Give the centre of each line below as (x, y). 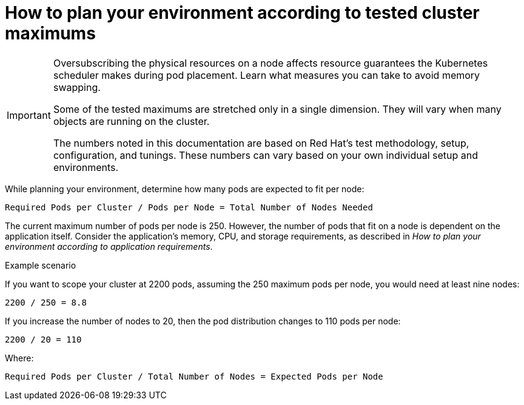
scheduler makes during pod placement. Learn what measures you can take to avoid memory (267, 75)
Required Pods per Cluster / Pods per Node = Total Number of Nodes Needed (189, 207)
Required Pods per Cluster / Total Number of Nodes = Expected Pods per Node (194, 376)
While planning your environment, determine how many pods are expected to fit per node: (185, 189)
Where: (19, 358)
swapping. (77, 87)
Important (29, 115)
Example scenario (41, 265)
